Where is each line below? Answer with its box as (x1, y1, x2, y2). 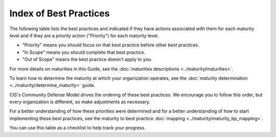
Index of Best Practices (9, 8, 110, 19)
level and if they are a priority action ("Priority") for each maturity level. (9, 32, 159, 38)
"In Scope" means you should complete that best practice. (22, 49, 146, 55)
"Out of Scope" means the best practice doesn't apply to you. (22, 56, 153, 62)
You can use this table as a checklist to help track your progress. (9, 125, 146, 131)
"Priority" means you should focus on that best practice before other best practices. (22, 42, 199, 48)
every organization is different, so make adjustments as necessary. (9, 99, 150, 105)
